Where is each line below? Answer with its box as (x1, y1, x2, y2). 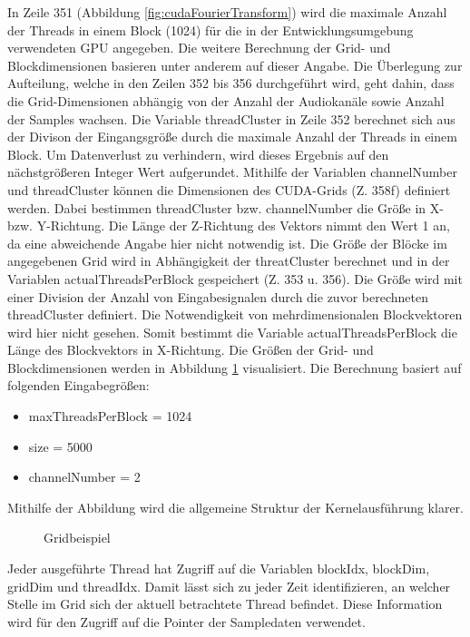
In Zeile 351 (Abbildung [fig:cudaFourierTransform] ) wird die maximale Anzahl (7, 3, 447, 21)
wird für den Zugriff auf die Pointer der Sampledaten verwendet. (7, 612, 366, 631)
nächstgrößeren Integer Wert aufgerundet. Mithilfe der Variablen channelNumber (7, 162, 457, 181)
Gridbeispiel (44, 528, 111, 547)
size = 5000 (28, 436, 93, 456)
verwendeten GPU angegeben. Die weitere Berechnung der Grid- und (7, 38, 391, 57)
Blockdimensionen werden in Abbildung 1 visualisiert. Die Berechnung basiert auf (7, 358, 462, 377)
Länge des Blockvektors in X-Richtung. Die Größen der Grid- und (7, 340, 374, 359)
